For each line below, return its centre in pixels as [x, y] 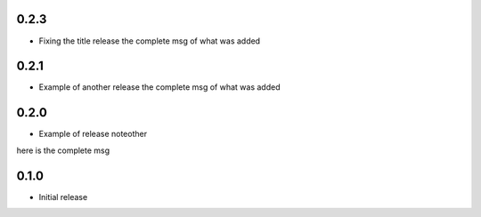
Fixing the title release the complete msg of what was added [150, 41]
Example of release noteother [93, 134]
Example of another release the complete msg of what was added [159, 87]
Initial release [63, 197]
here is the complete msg [63, 150]
